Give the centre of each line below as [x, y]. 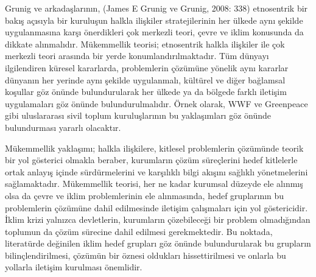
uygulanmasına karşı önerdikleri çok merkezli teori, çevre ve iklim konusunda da [154, 32]
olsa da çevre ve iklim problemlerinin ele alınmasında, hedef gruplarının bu [145, 195]
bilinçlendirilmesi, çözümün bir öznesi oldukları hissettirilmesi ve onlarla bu [146, 255]
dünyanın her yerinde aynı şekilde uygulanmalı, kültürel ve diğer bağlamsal [145, 79]
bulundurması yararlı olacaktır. [63, 127]
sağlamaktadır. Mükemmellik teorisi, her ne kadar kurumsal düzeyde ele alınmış [154, 184]
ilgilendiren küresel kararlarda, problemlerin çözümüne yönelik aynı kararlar [147, 67]
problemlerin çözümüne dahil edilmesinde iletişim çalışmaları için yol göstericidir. [156, 207]
